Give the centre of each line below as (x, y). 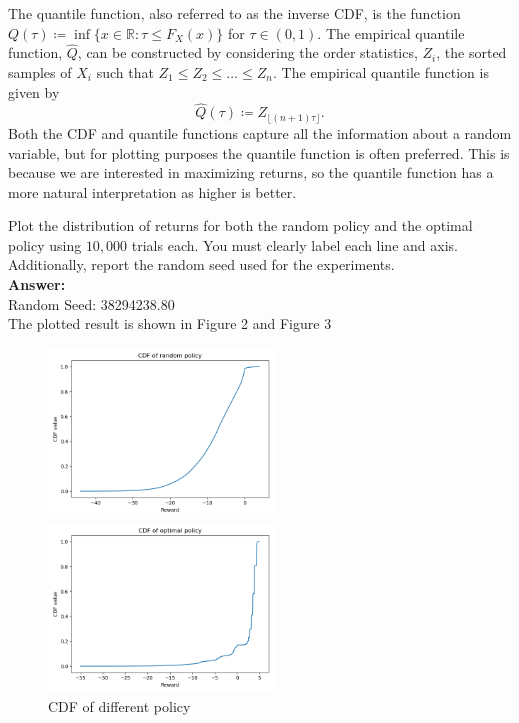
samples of (40, 72)
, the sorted (471, 52)
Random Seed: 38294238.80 (91, 303)
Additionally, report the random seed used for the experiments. (201, 264)
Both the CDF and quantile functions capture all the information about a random (260, 132)
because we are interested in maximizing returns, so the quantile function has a (251, 172)
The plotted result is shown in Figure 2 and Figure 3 (170, 323)
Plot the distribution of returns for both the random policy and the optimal (240, 225)
